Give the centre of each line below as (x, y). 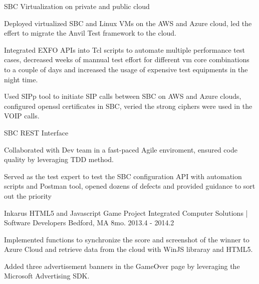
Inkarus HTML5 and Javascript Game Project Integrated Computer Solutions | (126, 212)
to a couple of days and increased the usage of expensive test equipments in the (126, 69)
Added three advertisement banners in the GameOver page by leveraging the (122, 266)
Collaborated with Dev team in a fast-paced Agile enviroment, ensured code (121, 149)
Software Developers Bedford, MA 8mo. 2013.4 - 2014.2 (89, 223)
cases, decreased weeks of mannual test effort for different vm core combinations (127, 59)
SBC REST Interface (36, 132)
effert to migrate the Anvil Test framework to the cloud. (90, 33)
